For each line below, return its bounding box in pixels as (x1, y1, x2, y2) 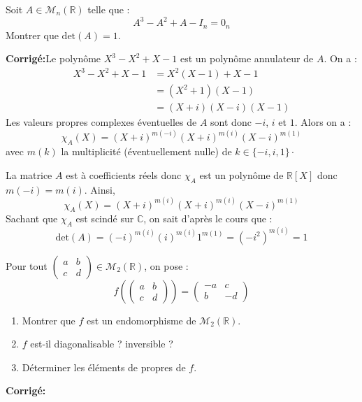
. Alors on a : (294, 115, 352, 129)
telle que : (87, 2, 130, 16)
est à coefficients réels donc (66, 167, 182, 182)
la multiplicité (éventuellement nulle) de (61, 144, 232, 159)
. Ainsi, (84, 182, 115, 196)
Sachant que (6, 211, 58, 226)
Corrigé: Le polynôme (6, 51, 101, 66)
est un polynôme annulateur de (180, 51, 314, 66)
